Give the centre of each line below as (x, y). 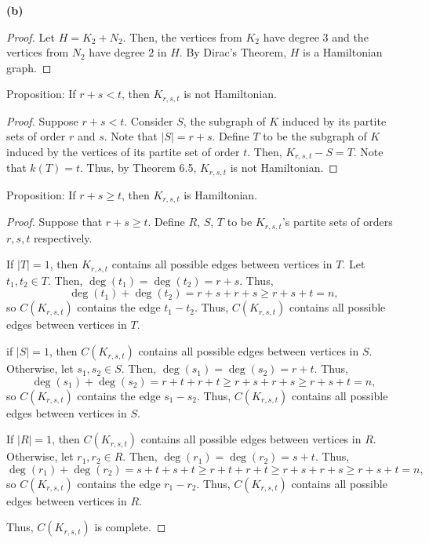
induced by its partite (334, 120)
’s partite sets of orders (337, 222)
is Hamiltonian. (221, 194)
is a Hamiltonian (343, 52)
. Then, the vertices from (182, 36)
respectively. (63, 237)
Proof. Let (31, 36)
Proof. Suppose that (55, 222)
